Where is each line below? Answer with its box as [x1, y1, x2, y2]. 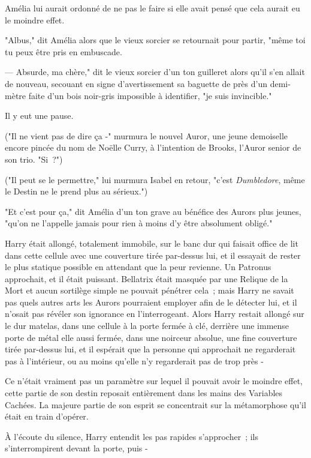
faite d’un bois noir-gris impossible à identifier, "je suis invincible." [28, 89, 272, 101]
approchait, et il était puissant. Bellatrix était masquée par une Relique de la [5, 272, 288, 285]
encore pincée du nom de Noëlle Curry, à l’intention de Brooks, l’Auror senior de [5, 141, 301, 154]
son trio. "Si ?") [5, 152, 63, 165]
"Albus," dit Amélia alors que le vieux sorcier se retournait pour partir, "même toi [5, 34, 306, 46]
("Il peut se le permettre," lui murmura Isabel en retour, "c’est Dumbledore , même [5, 173, 305, 185]
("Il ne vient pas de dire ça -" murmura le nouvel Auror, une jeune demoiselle [5, 129, 288, 142]
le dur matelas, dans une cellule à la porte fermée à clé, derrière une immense [5, 319, 289, 332]
